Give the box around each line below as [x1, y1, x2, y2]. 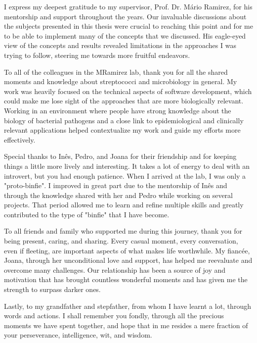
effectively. [4, 134, 36, 145]
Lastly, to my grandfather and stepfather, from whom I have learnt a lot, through [4, 300, 251, 311]
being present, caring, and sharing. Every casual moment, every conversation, [4, 236, 238, 246]
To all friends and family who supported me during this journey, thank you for [4, 226, 242, 236]
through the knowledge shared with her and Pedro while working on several [4, 190, 233, 200]
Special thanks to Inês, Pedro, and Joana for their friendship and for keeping [4, 151, 237, 161]
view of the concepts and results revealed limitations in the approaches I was [4, 40, 236, 50]
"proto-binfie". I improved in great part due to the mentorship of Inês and [4, 180, 227, 191]
